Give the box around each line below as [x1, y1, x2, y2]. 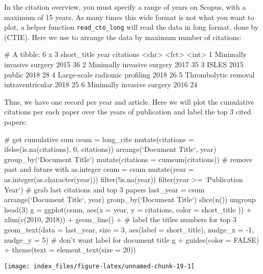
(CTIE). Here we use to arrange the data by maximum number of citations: [4, 31, 242, 42]
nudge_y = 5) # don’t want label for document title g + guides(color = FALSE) [4, 234, 259, 245]
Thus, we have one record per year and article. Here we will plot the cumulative [4, 96, 255, 107]
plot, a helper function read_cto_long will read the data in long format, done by [4, 22, 259, 32]
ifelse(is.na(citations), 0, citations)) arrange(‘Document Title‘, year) [4, 144, 216, 154]
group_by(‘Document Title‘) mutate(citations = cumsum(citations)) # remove [4, 153, 253, 164]
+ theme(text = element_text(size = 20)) [4, 244, 136, 255]
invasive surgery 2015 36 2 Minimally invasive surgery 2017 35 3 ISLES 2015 [4, 59, 244, 70]
